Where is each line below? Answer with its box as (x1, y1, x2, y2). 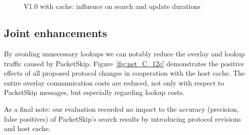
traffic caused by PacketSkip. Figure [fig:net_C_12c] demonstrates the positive (4, 58, 244, 68)
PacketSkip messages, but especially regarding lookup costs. (4, 87, 184, 97)
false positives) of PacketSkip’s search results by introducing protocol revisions (4, 113, 241, 124)
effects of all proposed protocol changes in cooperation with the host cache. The (4, 68, 245, 78)
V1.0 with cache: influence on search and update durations (24, 1, 201, 11)
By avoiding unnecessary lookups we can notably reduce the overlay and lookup (4, 48, 245, 58)
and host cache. (4, 123, 51, 134)
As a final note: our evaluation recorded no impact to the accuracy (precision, (4, 103, 239, 114)
